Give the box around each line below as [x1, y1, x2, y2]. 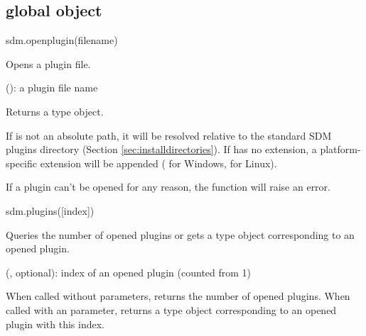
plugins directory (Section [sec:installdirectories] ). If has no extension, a [6, 142, 317, 157]
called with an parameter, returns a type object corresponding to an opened [6, 302, 337, 317]
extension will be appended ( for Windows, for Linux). [40, 155, 277, 170]
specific [6, 155, 38, 170]
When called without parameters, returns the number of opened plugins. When [6, 289, 350, 303]
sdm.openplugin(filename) [6, 33, 118, 47]
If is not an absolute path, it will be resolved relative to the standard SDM [6, 128, 332, 142]
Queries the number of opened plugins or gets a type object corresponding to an [6, 227, 355, 242]
